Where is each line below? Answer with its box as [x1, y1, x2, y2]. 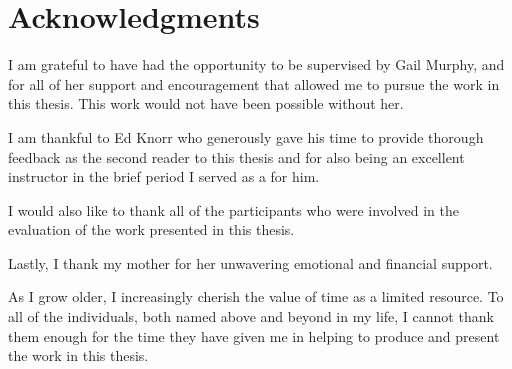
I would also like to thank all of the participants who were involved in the [8, 199, 459, 220]
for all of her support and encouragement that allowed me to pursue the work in [8, 73, 500, 94]
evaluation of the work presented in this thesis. [8, 219, 295, 240]
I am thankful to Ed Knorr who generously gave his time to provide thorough [8, 126, 484, 147]
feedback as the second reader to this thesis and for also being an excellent [8, 146, 465, 167]
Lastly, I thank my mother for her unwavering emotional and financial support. [8, 252, 493, 273]
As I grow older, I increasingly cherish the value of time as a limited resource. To [8, 286, 504, 307]
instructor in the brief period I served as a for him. [8, 166, 320, 187]
